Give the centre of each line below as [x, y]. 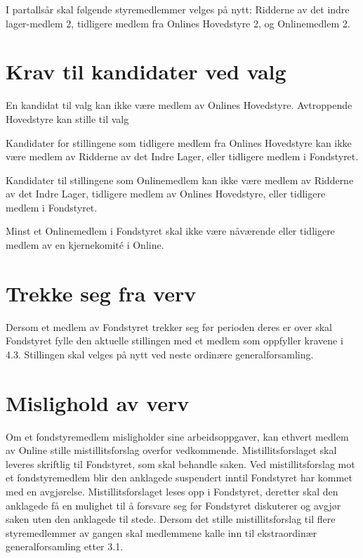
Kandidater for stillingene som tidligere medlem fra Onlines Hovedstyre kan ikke [179, 142]
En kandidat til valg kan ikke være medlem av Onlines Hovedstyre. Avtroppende [179, 105]
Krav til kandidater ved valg [146, 71]
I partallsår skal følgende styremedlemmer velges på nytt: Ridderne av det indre [178, 9]
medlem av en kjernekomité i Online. [85, 245]
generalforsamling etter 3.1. [65, 546]
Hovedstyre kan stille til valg [67, 118]
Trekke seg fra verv [101, 293]
